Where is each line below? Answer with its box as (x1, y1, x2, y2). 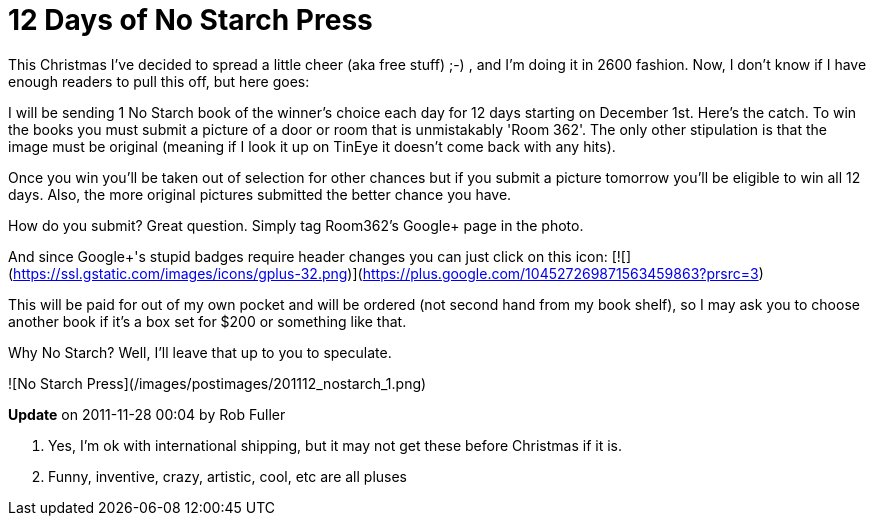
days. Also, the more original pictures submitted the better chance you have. (8, 185, 512, 203)
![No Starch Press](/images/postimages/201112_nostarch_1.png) (8, 374, 427, 392)
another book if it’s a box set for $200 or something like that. (8, 312, 407, 330)
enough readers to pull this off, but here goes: (8, 72, 310, 90)
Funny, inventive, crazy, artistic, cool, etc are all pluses (48, 467, 408, 485)
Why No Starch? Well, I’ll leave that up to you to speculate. (8, 343, 392, 361)
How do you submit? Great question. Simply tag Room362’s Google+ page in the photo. (8, 216, 584, 234)
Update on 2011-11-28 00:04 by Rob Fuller (8, 405, 286, 423)
